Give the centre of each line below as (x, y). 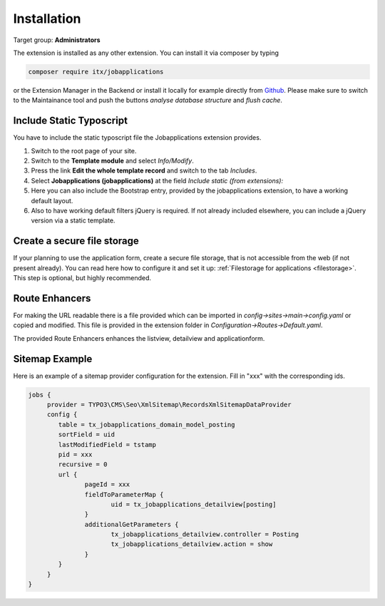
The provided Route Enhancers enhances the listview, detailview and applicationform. (139, 338)
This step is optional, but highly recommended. (82, 278)
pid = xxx (75, 454)
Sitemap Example (53, 359)
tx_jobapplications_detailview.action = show (192, 544)
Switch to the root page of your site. (84, 150)
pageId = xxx (107, 484)
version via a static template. (73, 220)
